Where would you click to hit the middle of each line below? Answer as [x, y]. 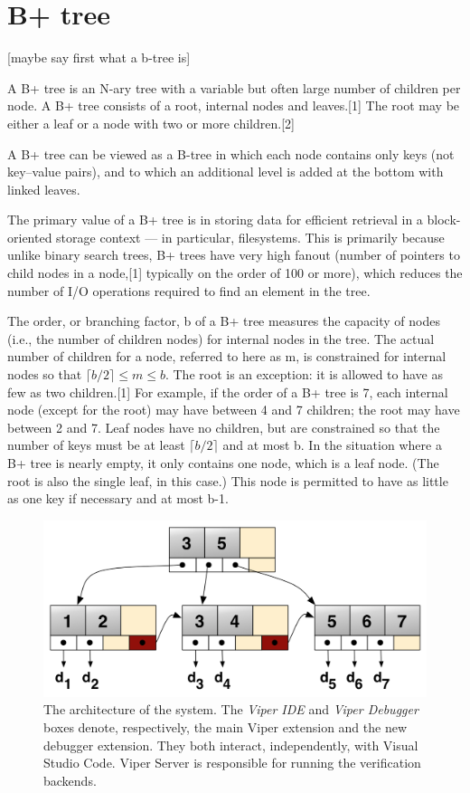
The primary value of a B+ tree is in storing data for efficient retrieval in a [215, 220]
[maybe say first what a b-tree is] [99, 57]
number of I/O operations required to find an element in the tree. [189, 290]
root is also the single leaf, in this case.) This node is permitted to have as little [228, 480]
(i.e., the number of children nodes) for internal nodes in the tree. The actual [221, 338]
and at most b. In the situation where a [332, 445]
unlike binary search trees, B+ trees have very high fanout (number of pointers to [234, 255]
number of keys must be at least [96, 445]
